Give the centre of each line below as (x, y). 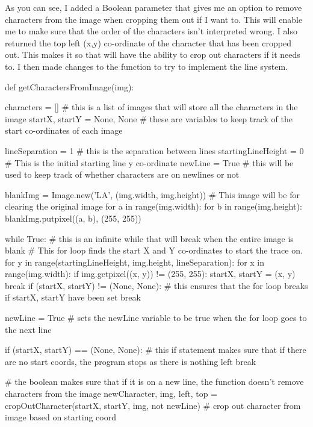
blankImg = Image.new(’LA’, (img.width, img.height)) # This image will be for (152, 194)
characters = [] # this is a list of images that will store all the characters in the (151, 107)
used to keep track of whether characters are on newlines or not (122, 174)
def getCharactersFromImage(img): (70, 86)
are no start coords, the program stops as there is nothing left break (131, 361)
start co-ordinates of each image (64, 130)
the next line (28, 329)
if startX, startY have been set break (73, 297)
